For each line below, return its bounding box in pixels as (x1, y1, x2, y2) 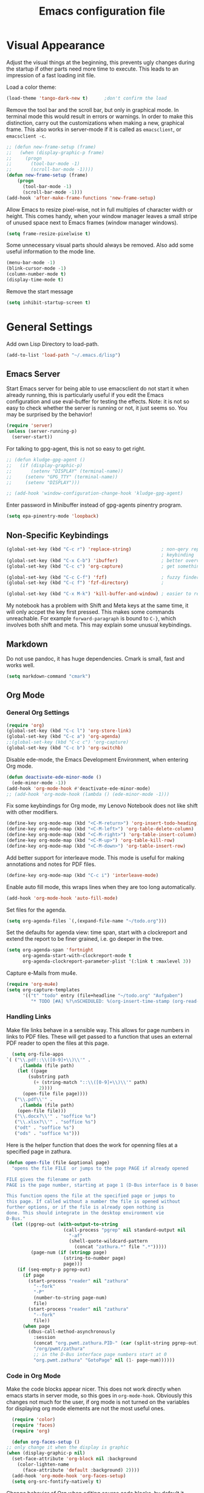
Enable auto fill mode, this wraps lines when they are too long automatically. (6, 883, 196, 890)
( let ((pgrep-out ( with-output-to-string (12, 1221, 118, 1228)
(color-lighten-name (17, 1461, 69, 1468)
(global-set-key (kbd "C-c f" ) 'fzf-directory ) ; (6, 580, 165, 586)
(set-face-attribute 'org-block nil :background (12, 1456, 137, 1462)
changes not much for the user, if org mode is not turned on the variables (6, 1398, 190, 1405)
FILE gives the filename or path (6, 1176, 91, 1182)
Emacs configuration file (38, 4, 166, 18)
